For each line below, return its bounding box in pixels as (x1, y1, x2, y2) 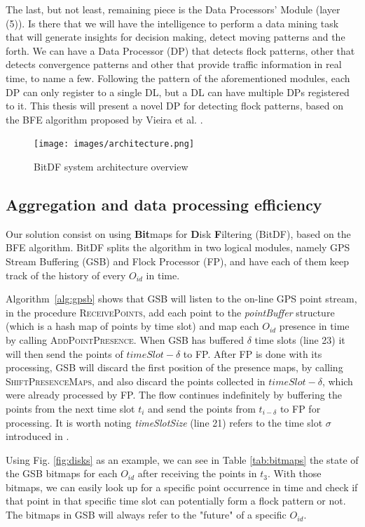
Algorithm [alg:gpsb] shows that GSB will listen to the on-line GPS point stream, (6, 291, 357, 306)
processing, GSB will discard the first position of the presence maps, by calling (6, 360, 343, 375)
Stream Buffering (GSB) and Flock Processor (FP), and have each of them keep (6, 253, 349, 268)
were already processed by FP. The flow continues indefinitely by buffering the (6, 387, 342, 402)
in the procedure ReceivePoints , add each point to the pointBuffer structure (6, 305, 335, 319)
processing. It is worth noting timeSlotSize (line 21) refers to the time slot (6, 415, 323, 429)
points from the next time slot (6, 401, 135, 415)
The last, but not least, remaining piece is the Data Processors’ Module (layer (6, 2, 340, 16)
